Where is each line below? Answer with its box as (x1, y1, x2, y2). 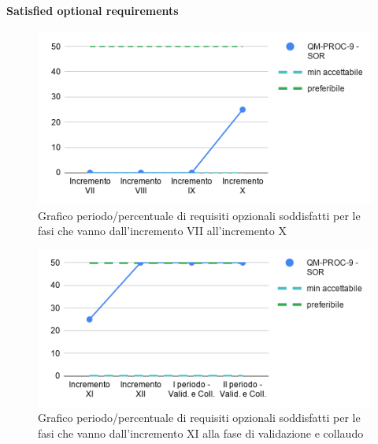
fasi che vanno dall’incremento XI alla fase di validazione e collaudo (38, 425, 364, 442)
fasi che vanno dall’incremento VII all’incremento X (38, 222, 287, 239)
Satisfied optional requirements (6, 2, 179, 18)
